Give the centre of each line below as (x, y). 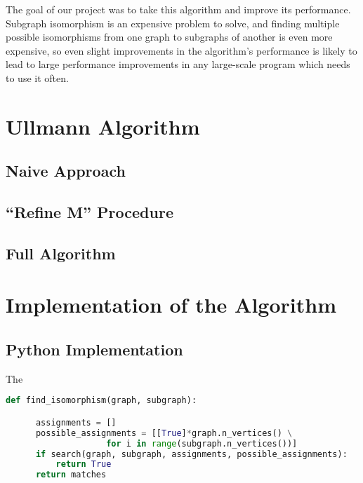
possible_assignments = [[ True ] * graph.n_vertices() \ (164, 433)
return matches (71, 475)
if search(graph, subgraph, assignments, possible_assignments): (191, 454)
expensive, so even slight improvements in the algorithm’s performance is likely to (181, 50)
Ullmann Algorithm (103, 126)
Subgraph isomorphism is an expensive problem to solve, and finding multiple (173, 23)
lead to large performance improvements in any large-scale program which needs (178, 64)
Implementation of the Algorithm (171, 305)
